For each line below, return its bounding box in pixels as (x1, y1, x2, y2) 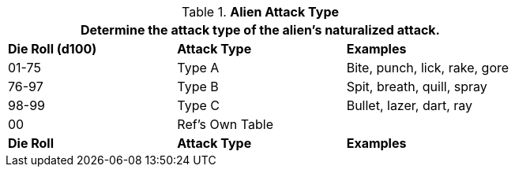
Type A (177, 60, 220, 75)
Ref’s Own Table (177, 116, 273, 132)
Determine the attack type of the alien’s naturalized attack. (81, 22, 440, 38)
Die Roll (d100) (8, 41, 97, 57)
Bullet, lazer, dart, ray (346, 98, 473, 113)
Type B (177, 79, 219, 94)
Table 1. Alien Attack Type (182, 4, 339, 20)
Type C (177, 98, 220, 113)
